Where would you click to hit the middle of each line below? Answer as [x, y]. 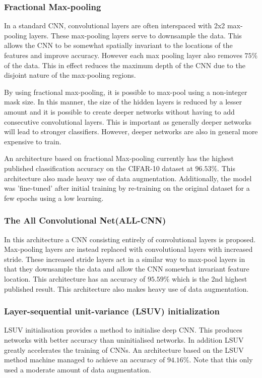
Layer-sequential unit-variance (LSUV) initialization [112, 311]
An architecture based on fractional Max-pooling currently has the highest [119, 158]
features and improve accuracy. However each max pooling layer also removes [123, 55]
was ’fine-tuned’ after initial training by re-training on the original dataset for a [127, 188]
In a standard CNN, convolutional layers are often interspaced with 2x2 [115, 25]
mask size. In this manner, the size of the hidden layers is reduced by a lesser [123, 102]
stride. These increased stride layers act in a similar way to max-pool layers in [125, 259]
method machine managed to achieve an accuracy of [85, 360]
